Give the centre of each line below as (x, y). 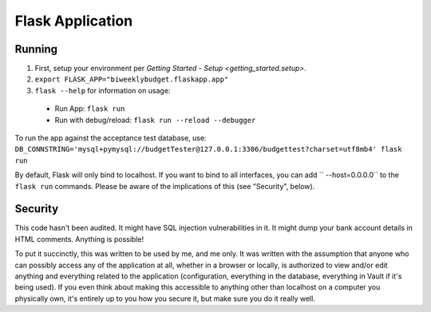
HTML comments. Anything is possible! (79, 239)
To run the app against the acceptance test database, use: (111, 138)
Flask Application (74, 21)
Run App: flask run (90, 109)
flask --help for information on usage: (103, 90)
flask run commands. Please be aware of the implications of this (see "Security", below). (165, 186)
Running (36, 49)
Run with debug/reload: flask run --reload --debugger (155, 120)
